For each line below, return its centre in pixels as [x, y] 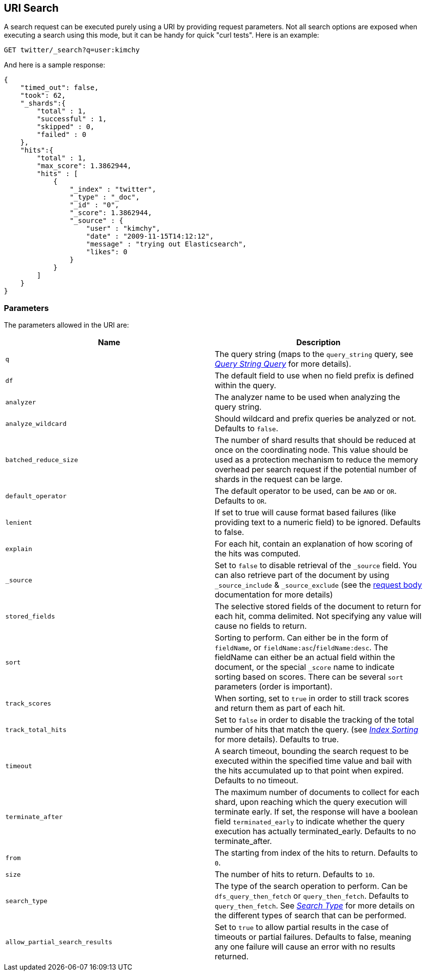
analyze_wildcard [36, 423]
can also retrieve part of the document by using [302, 575]
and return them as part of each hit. [280, 708]
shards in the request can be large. [279, 479]
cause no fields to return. [261, 626]
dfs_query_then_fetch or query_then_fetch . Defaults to [312, 896]
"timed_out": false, [59, 88]
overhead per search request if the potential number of [316, 470]
